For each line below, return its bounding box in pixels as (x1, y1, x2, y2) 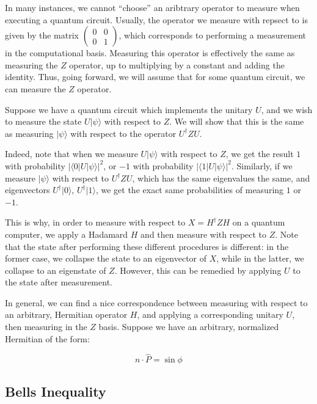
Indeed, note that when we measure (5, 147, 138, 160)
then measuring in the (5, 320, 87, 333)
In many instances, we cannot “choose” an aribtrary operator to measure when (5, 1, 300, 13)
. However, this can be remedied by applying (114, 263, 282, 276)
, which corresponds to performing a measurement (118, 29, 306, 42)
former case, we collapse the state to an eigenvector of (5, 252, 207, 265)
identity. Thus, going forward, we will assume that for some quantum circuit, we (5, 70, 305, 83)
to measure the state (5, 115, 82, 128)
